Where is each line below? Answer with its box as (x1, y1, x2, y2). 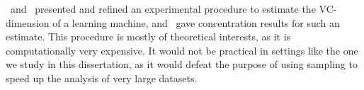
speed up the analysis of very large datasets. (6, 70, 198, 85)
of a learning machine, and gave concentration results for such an (52, 15, 340, 30)
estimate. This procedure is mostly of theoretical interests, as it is (6, 29, 291, 44)
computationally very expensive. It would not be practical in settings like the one (6, 43, 358, 57)
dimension (6, 15, 50, 30)
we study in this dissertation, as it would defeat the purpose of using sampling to (6, 57, 358, 72)
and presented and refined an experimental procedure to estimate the (10, 1, 316, 16)
